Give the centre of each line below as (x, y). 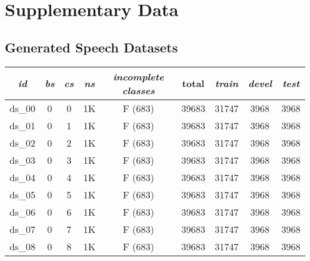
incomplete (139, 76)
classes (138, 90)
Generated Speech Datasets (92, 47)
